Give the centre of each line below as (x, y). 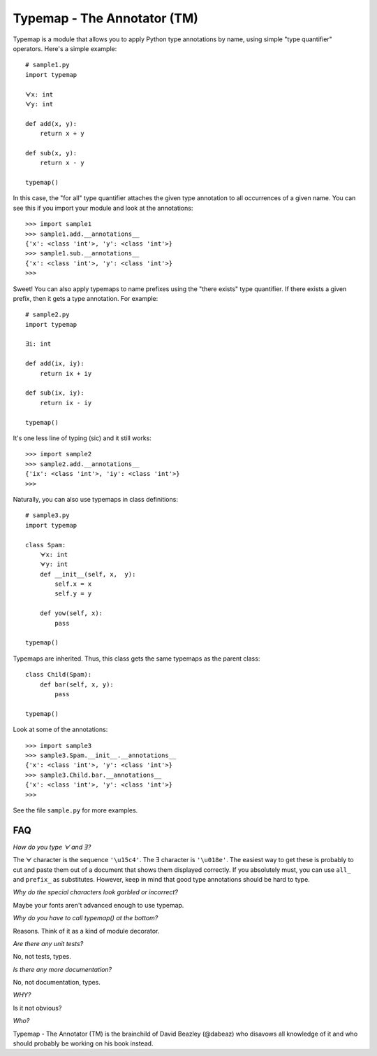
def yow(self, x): (71, 613)
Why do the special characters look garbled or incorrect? (95, 892)
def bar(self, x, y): (77, 684)
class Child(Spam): (59, 675)
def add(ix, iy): (55, 364)
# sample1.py (47, 65)
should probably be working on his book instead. (83, 1043)
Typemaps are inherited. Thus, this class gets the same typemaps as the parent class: (136, 659)
